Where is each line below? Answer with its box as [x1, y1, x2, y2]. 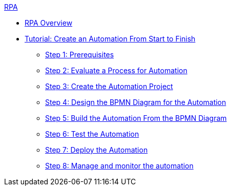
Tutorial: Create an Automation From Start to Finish [25, 34, 196, 43]
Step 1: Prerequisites [45, 50, 114, 59]
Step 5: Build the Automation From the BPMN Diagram [45, 114, 227, 122]
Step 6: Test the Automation [45, 130, 139, 138]
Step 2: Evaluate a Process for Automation [45, 66, 187, 75]
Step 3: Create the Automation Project [45, 82, 173, 91]
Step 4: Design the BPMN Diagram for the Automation [45, 98, 226, 107]
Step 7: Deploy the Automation [45, 145, 148, 154]
